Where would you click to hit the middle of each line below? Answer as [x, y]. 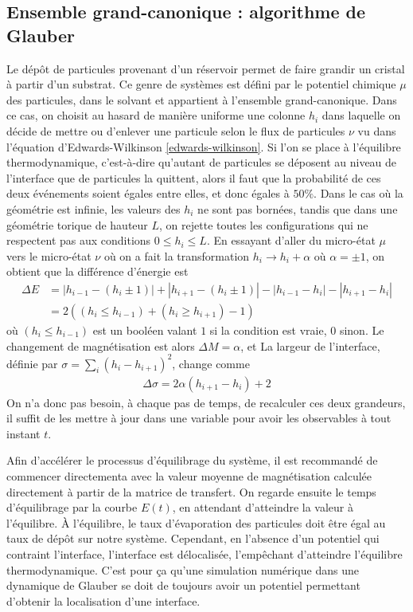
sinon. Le [362, 330]
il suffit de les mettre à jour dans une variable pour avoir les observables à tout [199, 418]
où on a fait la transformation [177, 255]
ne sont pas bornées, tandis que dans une [298, 208]
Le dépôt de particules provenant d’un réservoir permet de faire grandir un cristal [206, 68]
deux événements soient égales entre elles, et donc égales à [148, 193]
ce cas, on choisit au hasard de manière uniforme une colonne [156, 115]
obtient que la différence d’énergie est [97, 271]
